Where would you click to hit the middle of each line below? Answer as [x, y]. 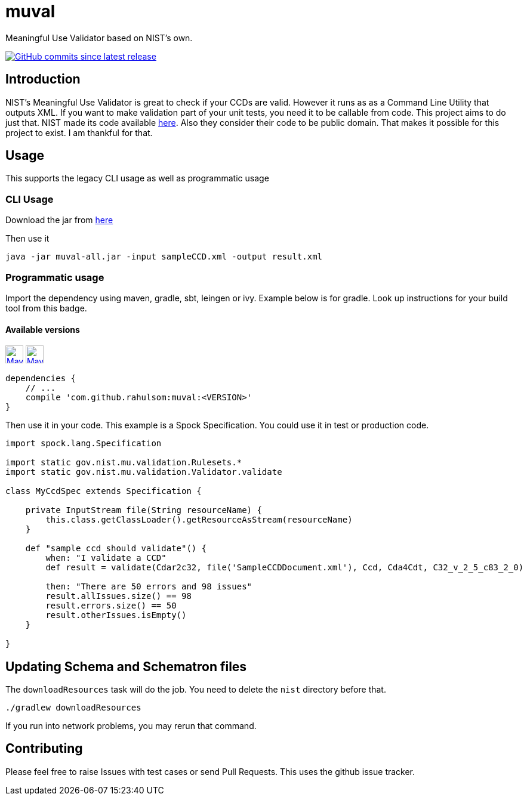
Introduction [43, 79]
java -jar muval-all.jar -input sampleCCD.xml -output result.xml [164, 257]
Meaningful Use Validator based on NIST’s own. [99, 38]
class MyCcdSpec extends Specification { [104, 491]
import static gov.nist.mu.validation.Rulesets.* [124, 463]
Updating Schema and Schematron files [126, 666]
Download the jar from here [59, 220]
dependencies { [41, 379]
